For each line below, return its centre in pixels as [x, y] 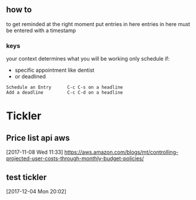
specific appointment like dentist [54, 70]
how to [19, 10]
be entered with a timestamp [41, 30]
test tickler [27, 177]
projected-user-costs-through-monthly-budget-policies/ [75, 158]
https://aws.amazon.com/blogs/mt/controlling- [121, 152]
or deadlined [30, 77]
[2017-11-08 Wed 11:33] [35, 152]
